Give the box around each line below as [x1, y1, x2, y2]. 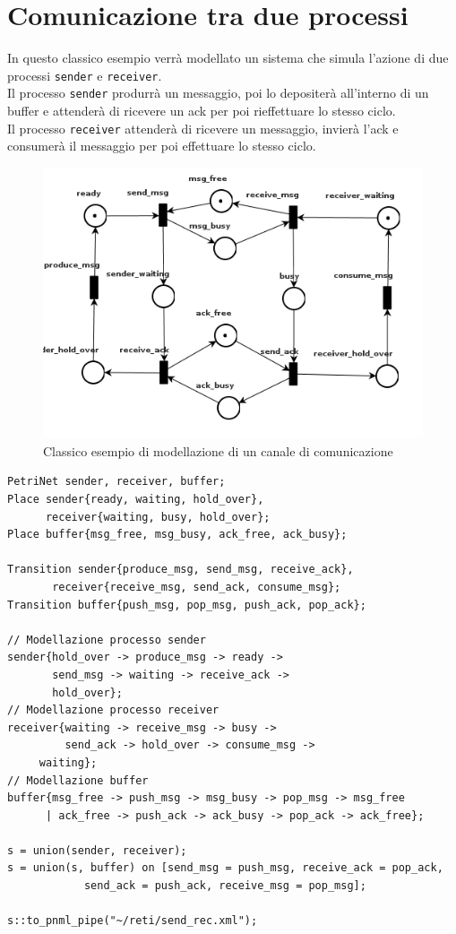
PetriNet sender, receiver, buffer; [7, 475, 226, 489]
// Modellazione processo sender [7, 633, 206, 646]
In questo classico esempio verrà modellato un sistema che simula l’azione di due [7, 48, 449, 67]
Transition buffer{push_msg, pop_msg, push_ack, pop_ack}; [7, 598, 366, 611]
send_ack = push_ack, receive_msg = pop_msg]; [83, 879, 366, 893]
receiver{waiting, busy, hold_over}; [45, 510, 271, 523]
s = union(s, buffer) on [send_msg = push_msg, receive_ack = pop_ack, [7, 861, 443, 875]
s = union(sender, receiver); [7, 843, 187, 857]
